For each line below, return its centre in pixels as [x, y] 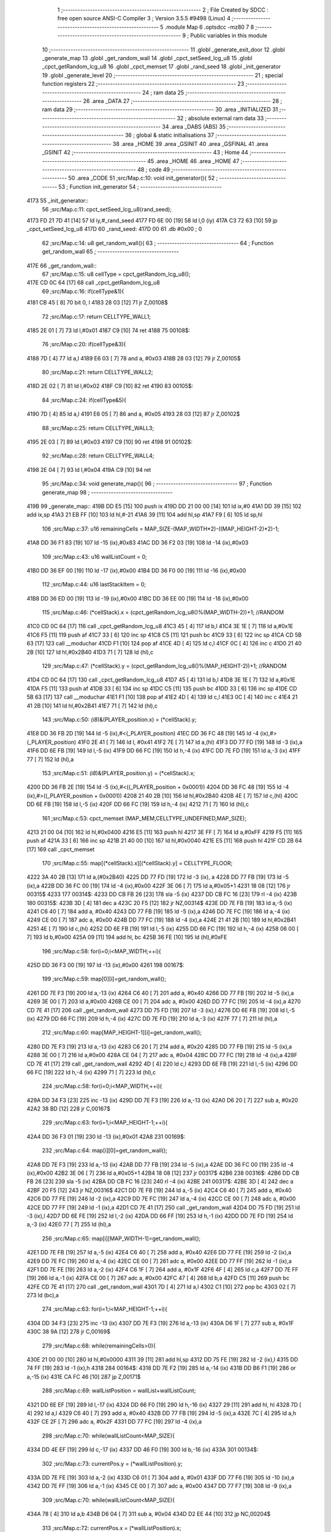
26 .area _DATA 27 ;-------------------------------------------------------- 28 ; [183, 100]
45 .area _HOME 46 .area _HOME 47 [193, 161]
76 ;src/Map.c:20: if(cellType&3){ [84, 344]
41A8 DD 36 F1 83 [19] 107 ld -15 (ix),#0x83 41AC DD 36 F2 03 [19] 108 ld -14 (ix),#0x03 [138, 543]
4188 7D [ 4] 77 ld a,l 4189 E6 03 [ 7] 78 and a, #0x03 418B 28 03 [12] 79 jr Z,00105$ [134, 358]
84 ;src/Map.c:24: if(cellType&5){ [84, 400]
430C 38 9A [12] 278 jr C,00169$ [68, 1332]
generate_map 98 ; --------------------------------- [107, 492]
